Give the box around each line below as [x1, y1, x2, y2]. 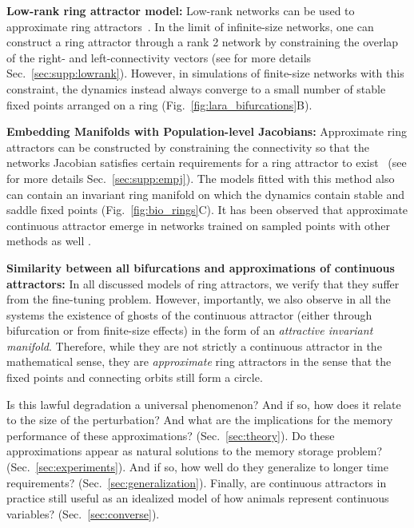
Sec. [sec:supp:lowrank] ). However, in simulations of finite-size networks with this [6, 65, 404, 81]
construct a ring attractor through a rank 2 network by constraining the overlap [6, 34, 399, 50]
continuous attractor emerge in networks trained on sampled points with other [6, 216, 391, 233]
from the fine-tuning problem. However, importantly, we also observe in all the [6, 291, 391, 308]
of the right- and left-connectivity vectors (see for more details [6, 49, 312, 66]
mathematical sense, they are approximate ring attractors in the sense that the [6, 353, 392, 370]
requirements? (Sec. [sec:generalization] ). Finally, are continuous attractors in [6, 474, 387, 490]
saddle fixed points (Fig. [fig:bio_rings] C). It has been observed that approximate [6, 201, 408, 218]
